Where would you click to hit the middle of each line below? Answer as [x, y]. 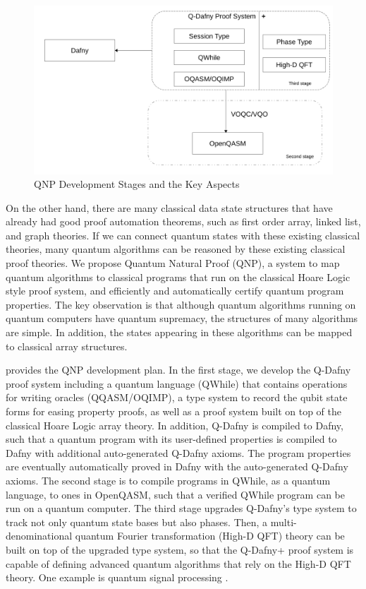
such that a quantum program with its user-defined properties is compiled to [171, 439]
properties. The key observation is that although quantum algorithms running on [181, 304]
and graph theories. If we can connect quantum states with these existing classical [183, 235]
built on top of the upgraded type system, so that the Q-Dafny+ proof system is [180, 549]
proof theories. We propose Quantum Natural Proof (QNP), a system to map [173, 263]
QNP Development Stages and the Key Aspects [137, 184]
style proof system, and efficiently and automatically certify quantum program [175, 291]
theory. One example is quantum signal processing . [117, 577]
